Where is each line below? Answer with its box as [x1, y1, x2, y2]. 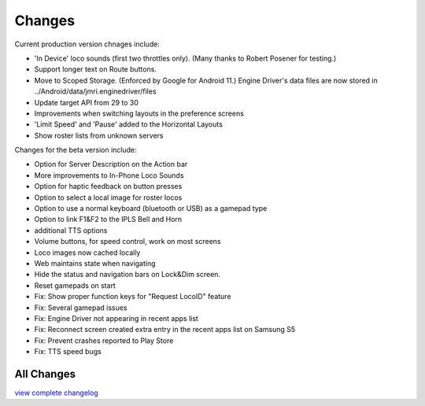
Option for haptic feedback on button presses [34, 182, 183, 191]
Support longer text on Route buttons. [34, 65, 157, 74]
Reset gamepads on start [34, 280, 116, 290]
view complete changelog [14, 388, 98, 397]
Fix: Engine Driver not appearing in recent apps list [34, 313, 198, 323]
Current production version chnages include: [14, 39, 161, 49]
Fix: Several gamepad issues [34, 303, 128, 312]
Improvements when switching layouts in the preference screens [34, 109, 244, 118]
